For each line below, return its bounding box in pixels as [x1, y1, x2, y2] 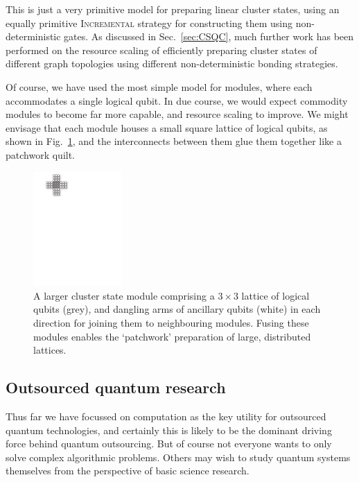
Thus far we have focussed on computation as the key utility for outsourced [6, 408, 326, 423]
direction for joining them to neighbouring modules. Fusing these [33, 315, 309, 329]
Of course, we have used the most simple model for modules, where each [6, 79, 313, 94]
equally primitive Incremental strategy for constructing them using [6, 15, 292, 30]
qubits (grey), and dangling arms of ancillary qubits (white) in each [33, 302, 321, 316]
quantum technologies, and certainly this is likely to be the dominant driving [6, 422, 332, 437]
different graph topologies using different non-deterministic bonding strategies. [6, 56, 338, 71]
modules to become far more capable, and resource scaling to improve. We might [6, 107, 349, 121]
